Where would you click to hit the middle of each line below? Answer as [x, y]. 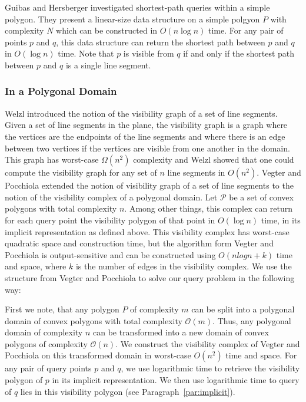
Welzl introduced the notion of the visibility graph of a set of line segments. [141, 113]
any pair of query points [48, 368]
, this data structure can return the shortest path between [161, 42]
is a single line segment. [108, 65]
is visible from [149, 53]
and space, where [36, 266]
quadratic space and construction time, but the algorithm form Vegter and [139, 243]
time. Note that [86, 53]
